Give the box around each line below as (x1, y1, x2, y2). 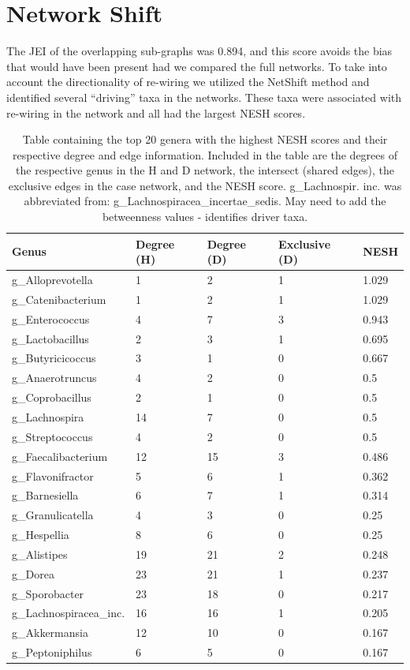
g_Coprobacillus (12, 389, 91, 406)
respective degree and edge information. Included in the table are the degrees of (13, 146, 397, 163)
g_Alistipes (12, 545, 68, 562)
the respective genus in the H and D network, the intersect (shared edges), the (16, 162, 394, 178)
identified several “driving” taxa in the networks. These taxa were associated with (6, 88, 402, 105)
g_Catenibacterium (12, 290, 106, 307)
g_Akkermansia (12, 624, 88, 641)
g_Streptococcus (12, 428, 93, 444)
